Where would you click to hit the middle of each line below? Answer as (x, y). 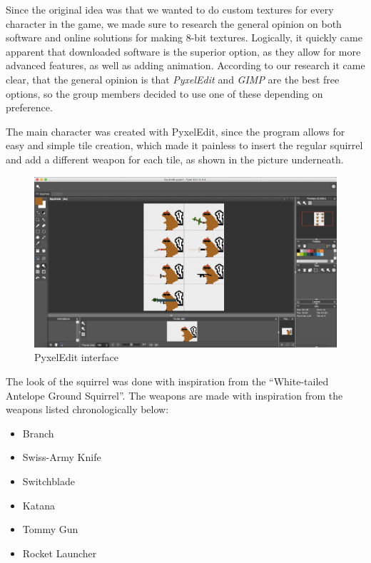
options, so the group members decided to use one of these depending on (164, 93)
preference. (29, 107)
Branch (38, 433)
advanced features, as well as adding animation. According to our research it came (185, 65)
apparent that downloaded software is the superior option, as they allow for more (183, 51)
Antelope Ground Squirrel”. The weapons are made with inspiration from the (174, 395)
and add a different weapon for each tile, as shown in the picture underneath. (175, 159)
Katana (39, 505)
